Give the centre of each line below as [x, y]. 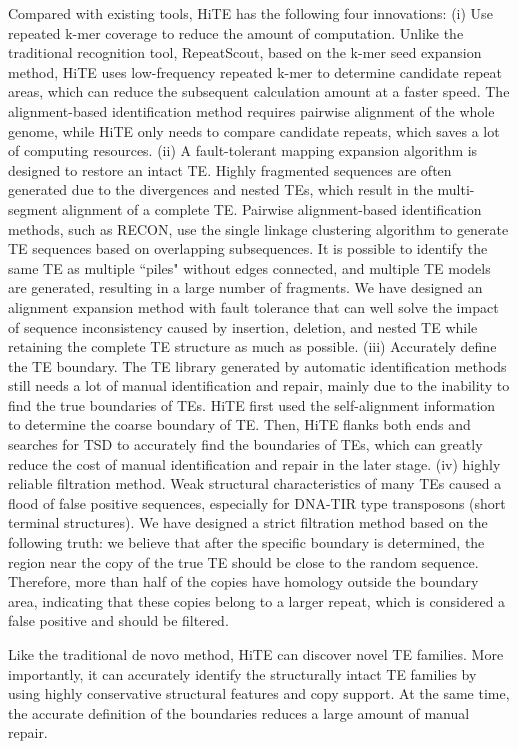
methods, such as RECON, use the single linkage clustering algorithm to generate [258, 228]
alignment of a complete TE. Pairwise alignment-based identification [272, 208]
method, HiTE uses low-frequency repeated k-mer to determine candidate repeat [255, 71]
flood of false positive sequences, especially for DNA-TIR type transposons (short [257, 502]
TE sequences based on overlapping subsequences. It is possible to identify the [248, 248]
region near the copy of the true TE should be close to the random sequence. [243, 561]
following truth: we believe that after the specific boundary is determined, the [246, 542]
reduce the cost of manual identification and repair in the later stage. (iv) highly [254, 463]
